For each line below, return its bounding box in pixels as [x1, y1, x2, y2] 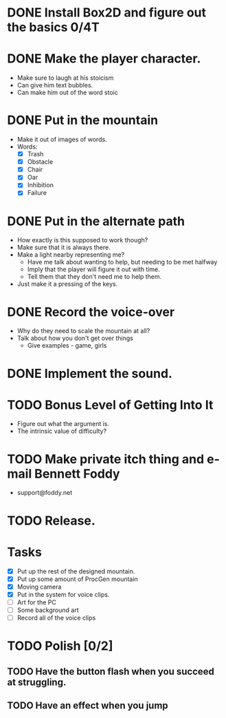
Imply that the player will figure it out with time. [27, 265, 160, 273]
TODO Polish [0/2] [7, 638, 113, 654]
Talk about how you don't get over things [16, 334, 134, 342]
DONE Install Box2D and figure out [7, 5, 207, 21]
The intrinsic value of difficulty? [16, 427, 107, 435]
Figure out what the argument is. [16, 420, 110, 428]
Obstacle [27, 158, 54, 166]
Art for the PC [16, 598, 56, 606]
